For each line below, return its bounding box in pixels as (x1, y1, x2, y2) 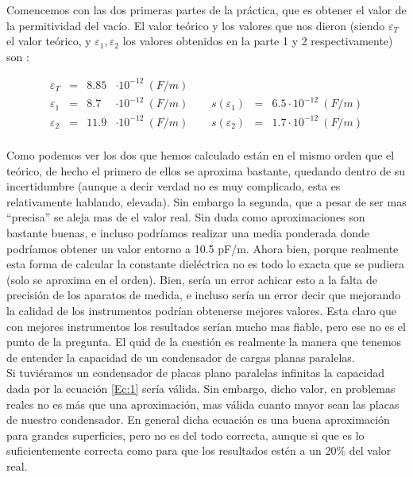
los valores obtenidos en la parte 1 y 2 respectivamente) (122, 33, 393, 49)
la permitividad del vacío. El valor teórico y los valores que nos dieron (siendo (6, 17, 385, 33)
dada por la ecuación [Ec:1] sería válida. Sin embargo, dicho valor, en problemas (6, 379, 396, 396)
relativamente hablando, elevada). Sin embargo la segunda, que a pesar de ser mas (6, 193, 407, 210)
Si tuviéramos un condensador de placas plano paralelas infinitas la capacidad (6, 364, 385, 381)
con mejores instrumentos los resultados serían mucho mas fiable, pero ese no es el (6, 317, 406, 334)
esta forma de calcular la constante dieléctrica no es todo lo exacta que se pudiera (6, 256, 404, 272)
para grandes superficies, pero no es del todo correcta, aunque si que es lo (6, 426, 365, 443)
